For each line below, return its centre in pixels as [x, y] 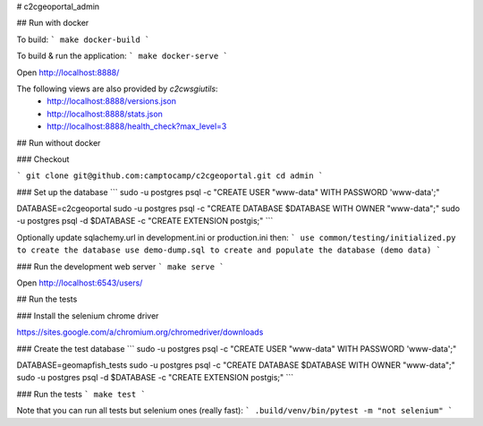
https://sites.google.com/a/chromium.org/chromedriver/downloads [140, 332]
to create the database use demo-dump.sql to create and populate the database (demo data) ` [229, 250]
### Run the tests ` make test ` [81, 394]
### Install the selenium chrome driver [88, 315]
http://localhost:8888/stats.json [105, 114]
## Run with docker [53, 23]
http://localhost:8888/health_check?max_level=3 [137, 126]
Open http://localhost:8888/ [68, 72]
